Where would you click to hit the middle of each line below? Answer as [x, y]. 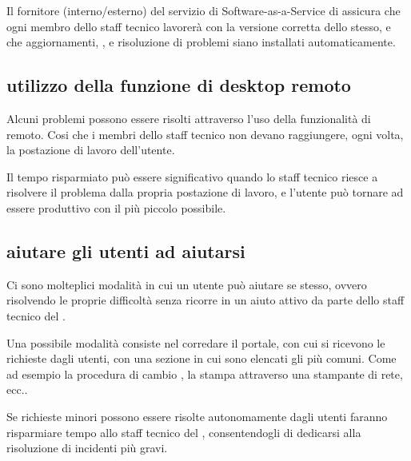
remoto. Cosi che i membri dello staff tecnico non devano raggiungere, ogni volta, [205, 134]
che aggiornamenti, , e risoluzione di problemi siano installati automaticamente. [201, 42]
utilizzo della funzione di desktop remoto [179, 85]
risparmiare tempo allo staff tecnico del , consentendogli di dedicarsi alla [184, 432]
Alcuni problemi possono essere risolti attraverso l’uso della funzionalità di [189, 118]
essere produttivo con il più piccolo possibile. [116, 207]
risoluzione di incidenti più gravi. [87, 448]
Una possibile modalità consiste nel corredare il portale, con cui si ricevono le [196, 342]
